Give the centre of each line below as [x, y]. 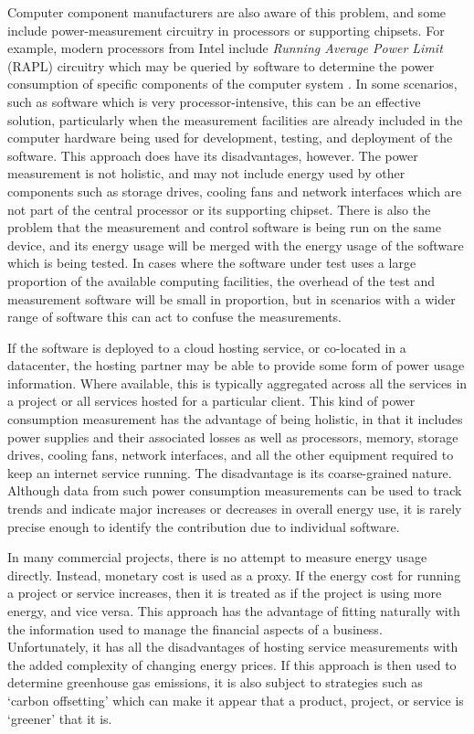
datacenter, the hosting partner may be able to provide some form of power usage [236, 365]
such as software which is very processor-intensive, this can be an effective [214, 101]
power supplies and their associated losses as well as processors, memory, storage [233, 436]
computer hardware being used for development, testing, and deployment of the [230, 138]
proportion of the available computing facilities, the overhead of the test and [221, 280]
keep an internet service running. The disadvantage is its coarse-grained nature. [230, 472]
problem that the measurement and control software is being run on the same [224, 227]
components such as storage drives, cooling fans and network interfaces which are [235, 191]
